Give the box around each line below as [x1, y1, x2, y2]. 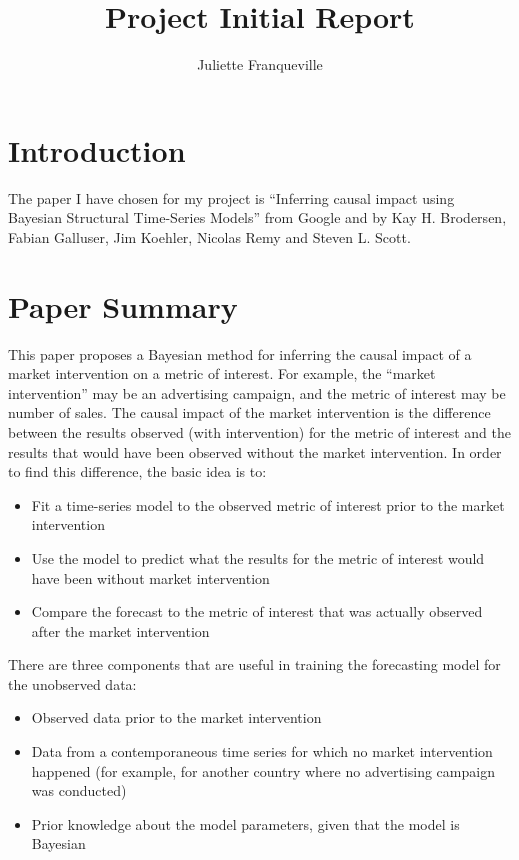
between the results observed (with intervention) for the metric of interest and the [8, 421, 511, 442]
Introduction [8, 129, 186, 170]
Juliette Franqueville [197, 54, 323, 75]
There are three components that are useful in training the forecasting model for [8, 654, 501, 675]
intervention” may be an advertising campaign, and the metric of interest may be [8, 382, 506, 403]
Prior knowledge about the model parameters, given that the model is [31, 813, 460, 834]
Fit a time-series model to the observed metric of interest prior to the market [31, 494, 505, 515]
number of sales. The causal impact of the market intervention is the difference [8, 402, 491, 423]
